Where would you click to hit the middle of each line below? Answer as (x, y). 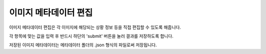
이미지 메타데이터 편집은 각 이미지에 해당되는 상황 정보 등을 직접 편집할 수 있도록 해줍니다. (95, 27)
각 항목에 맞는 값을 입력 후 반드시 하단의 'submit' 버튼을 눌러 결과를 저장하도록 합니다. (91, 36)
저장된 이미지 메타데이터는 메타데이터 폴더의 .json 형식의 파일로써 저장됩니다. (83, 45)
